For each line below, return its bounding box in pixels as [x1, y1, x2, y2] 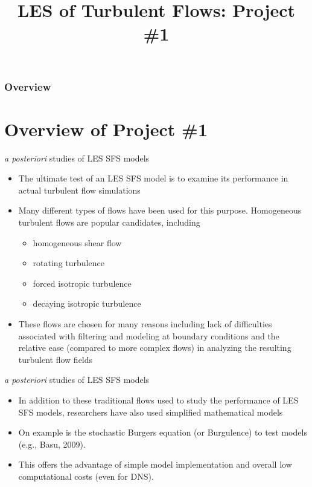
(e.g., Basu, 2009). [18, 437, 86, 450]
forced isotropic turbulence [33, 276, 132, 289]
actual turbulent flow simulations [18, 183, 141, 196]
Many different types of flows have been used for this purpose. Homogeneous [18, 204, 302, 217]
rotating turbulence [33, 257, 104, 269]
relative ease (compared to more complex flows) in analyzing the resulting [18, 341, 291, 354]
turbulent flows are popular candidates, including [18, 215, 200, 228]
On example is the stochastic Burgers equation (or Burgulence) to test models [18, 426, 307, 439]
